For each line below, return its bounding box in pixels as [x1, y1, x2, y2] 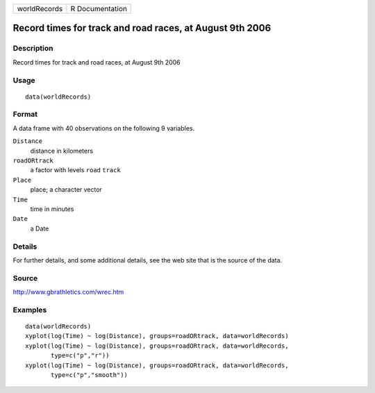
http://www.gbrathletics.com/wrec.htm [12, 288, 124, 296]
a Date [30, 224, 49, 233]
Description [12, 44, 53, 53]
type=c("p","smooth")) [51, 371, 128, 378]
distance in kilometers [30, 147, 94, 155]
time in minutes [30, 205, 74, 213]
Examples [12, 305, 47, 315]
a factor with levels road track [30, 166, 121, 174]
